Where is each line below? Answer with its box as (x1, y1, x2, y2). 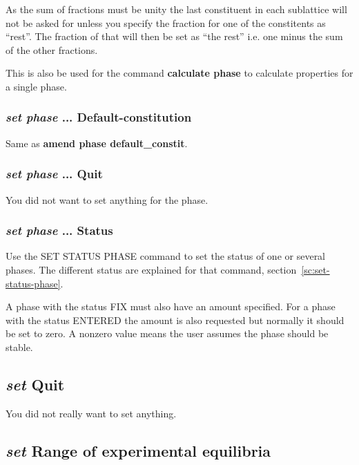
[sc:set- (301, 263, 330, 276)
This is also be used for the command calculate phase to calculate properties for (6, 66, 353, 80)
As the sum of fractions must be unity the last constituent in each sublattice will (6, 2, 347, 16)
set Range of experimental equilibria (6, 439, 271, 461)
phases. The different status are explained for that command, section (6, 263, 297, 276)
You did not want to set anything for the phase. (6, 192, 208, 207)
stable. (6, 339, 33, 354)
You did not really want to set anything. (6, 406, 177, 420)
